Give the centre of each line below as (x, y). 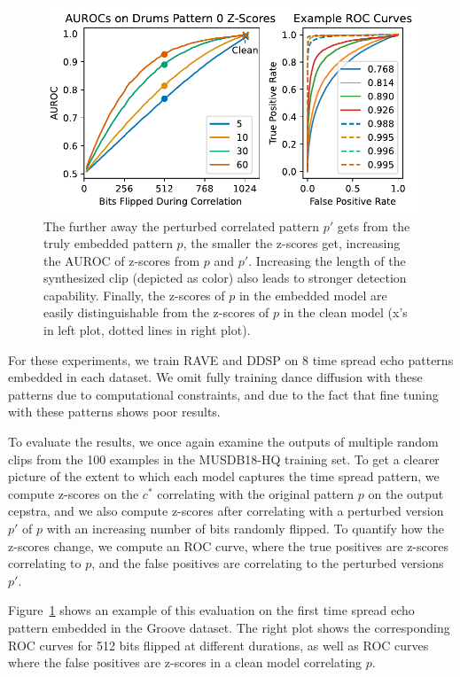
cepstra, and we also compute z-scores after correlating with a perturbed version (226, 511)
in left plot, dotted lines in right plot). (147, 330)
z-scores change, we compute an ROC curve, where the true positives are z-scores (228, 545)
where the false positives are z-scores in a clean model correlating (185, 662)
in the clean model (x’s (345, 312)
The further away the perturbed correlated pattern (182, 226)
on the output (406, 493)
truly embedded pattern (108, 243)
